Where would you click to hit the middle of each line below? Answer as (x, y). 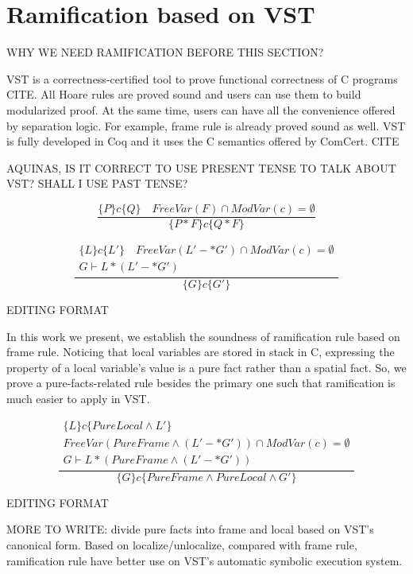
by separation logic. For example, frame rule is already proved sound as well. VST (206, 125)
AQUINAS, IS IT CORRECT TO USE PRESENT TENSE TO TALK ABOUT (201, 167)
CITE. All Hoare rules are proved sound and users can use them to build (184, 94)
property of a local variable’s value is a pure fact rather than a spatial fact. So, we (206, 367)
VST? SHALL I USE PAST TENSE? (97, 183)
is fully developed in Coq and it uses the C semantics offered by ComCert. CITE (203, 141)
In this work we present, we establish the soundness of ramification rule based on (203, 336)
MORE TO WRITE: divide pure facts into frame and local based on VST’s (190, 529)
